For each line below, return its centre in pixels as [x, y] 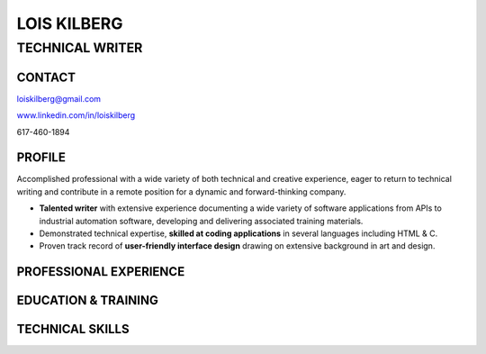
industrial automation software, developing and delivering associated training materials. [201, 221]
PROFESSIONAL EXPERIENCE [101, 272]
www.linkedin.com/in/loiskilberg [76, 115]
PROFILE [41, 158]
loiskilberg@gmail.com [59, 98]
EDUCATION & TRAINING [88, 300]
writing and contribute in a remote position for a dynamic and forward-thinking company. [181, 191]
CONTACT [46, 77]
